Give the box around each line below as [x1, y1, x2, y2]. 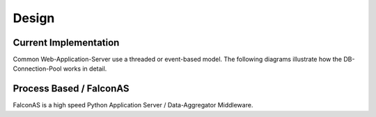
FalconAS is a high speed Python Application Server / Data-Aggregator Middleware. [13, 101, 253, 109]
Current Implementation [13, 37, 120, 48]
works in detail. [63, 64, 107, 73]
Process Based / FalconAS [13, 83, 130, 95]
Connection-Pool [13, 64, 62, 73]
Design [13, 10, 55, 26]
